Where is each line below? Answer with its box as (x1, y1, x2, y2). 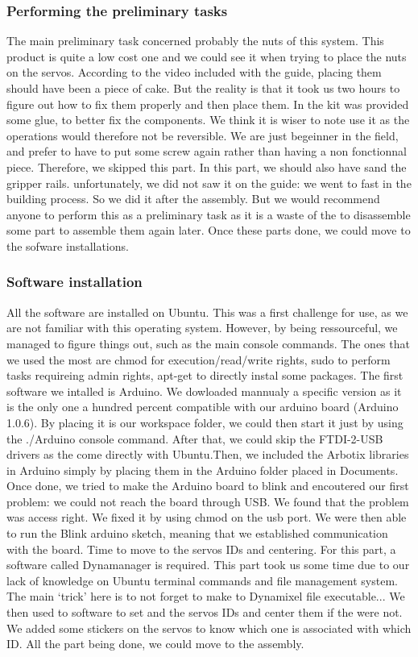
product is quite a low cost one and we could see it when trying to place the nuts (6, 48, 407, 64)
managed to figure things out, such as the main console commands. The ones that (6, 335, 410, 351)
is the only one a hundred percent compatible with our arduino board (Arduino (6, 398, 399, 415)
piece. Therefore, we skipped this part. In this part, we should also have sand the (6, 158, 407, 175)
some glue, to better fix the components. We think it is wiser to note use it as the (6, 111, 410, 128)
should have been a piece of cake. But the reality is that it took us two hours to (6, 80, 400, 96)
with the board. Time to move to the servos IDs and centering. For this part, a (6, 540, 396, 557)
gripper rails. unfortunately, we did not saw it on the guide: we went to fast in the (6, 174, 412, 191)
